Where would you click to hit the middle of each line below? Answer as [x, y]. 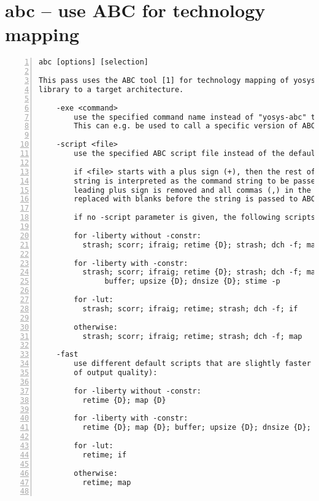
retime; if [105, 455]
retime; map [107, 482]
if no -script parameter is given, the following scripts [195, 218]
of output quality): [116, 373]
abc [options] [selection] [94, 62]
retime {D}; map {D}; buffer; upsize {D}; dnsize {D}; [197, 428]
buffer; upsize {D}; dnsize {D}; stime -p [192, 282]
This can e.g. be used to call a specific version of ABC [195, 126]
